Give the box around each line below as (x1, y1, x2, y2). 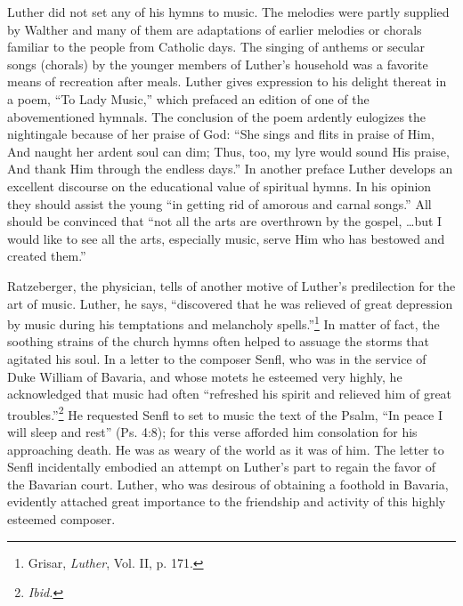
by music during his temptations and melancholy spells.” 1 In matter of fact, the (7, 312, 440, 333)
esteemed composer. (7, 509, 116, 528)
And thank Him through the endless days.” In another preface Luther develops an (7, 159, 453, 178)
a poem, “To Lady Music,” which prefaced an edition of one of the (7, 89, 370, 108)
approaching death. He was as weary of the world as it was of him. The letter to (7, 440, 444, 458)
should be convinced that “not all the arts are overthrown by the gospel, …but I (7, 212, 443, 230)
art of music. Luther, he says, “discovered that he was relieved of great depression (7, 294, 453, 312)
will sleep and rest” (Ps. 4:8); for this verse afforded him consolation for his (7, 422, 418, 440)
